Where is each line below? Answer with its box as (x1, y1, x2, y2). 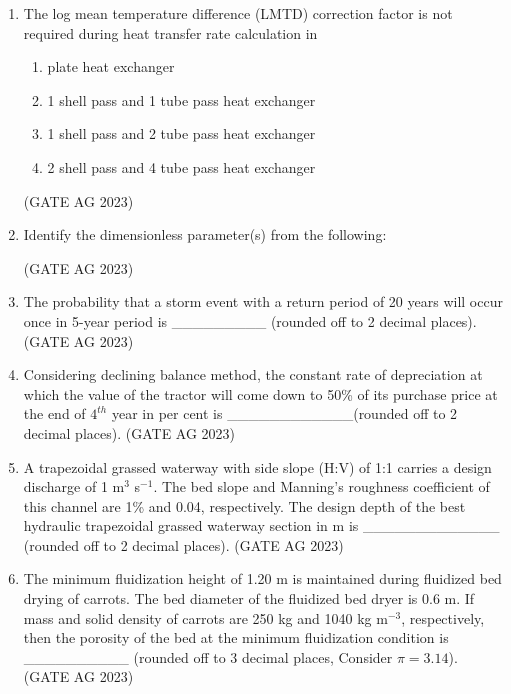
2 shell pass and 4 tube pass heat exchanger (47, 156, 316, 177)
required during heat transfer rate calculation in (23, 22, 318, 43)
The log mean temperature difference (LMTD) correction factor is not (23, 3, 453, 23)
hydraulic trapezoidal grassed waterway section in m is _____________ (23, 515, 500, 536)
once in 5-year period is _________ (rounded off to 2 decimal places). (23, 310, 477, 331)
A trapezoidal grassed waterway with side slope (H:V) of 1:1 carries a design (23, 456, 492, 477)
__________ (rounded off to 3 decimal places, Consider (23, 646, 393, 667)
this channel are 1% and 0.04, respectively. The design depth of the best (23, 495, 466, 516)
